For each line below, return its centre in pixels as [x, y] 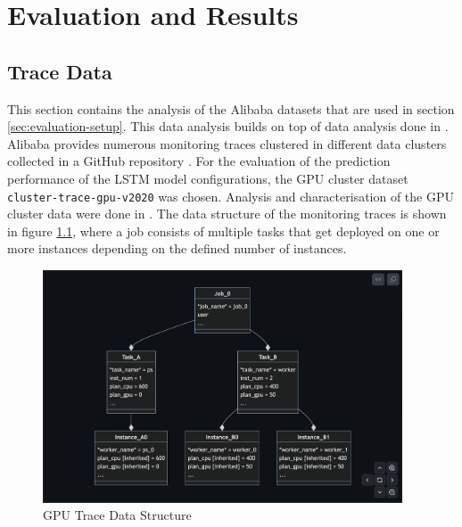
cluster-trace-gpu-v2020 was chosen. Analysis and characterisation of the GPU [231, 196]
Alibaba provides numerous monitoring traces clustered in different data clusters [227, 143]
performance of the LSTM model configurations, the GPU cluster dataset [208, 178]
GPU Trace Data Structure [117, 515]
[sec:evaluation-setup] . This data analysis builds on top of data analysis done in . [228, 126]
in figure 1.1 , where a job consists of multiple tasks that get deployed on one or [223, 231]
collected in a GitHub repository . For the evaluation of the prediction [199, 161]
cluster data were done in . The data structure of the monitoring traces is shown [227, 214]
